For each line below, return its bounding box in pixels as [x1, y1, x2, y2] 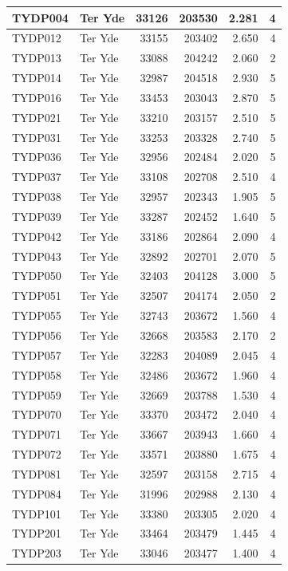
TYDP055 [12, 307, 61, 324]
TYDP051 [12, 287, 61, 304]
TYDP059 [12, 386, 61, 403]
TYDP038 [12, 188, 61, 205]
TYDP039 [12, 207, 61, 224]
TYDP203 [12, 545, 61, 561]
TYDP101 [12, 505, 61, 522]
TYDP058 [12, 366, 61, 383]
